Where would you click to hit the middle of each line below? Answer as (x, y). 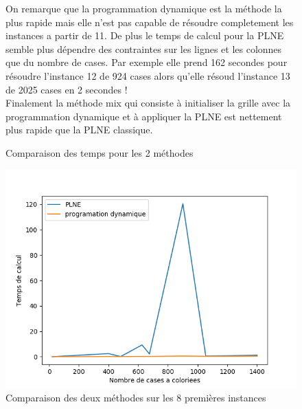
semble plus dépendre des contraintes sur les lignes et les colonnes (144, 48)
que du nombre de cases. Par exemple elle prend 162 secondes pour (147, 62)
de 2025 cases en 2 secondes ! (67, 89)
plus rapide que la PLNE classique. (79, 130)
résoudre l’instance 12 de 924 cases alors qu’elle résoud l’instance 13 (148, 75)
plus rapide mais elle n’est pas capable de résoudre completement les (150, 22)
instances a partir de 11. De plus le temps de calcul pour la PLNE (145, 35)
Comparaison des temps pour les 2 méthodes (100, 152)
